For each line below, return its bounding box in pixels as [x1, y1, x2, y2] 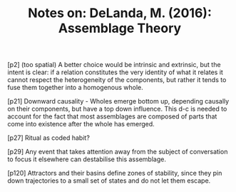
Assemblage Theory [58, 20, 182, 36]
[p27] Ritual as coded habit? [7, 133, 91, 142]
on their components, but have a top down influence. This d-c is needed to [7, 105, 227, 113]
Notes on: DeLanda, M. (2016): [28, 5, 212, 21]
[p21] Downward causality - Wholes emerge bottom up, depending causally [7, 97, 230, 106]
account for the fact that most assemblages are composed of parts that [7, 112, 217, 121]
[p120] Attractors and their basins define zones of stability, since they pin [7, 169, 222, 178]
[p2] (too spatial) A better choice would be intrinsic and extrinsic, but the [7, 61, 221, 69]
